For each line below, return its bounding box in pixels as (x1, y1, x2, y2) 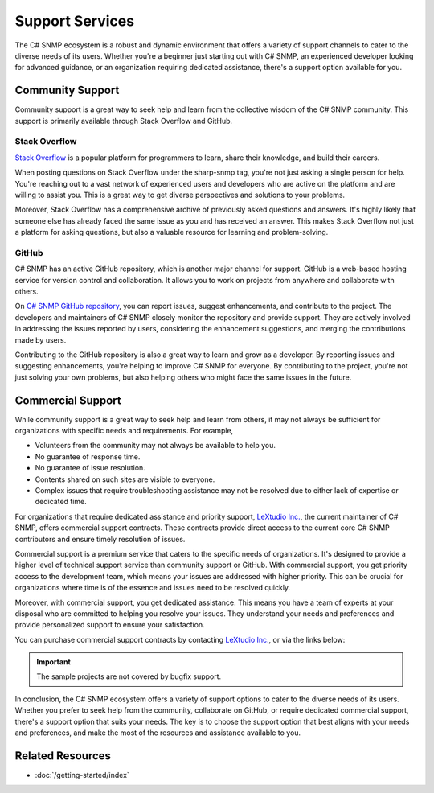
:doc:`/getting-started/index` (35, 770, 130, 779)
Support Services (14, 12, 135, 30)
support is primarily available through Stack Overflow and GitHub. (14, 116, 233, 125)
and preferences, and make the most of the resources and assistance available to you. (14, 728, 301, 738)
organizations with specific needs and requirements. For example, (14, 426, 234, 436)
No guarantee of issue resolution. (35, 463, 146, 473)
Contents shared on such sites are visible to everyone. (35, 475, 215, 484)
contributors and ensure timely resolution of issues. (14, 534, 186, 544)
